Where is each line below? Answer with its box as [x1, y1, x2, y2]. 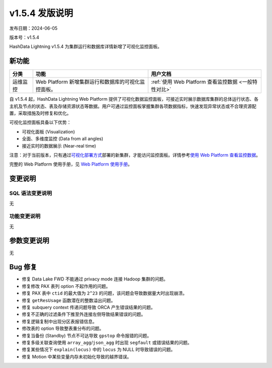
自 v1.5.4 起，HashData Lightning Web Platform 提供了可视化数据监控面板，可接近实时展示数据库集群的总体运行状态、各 [9, 96, 259, 102]
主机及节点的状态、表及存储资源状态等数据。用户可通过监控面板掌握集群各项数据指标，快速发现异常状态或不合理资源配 [9, 103, 256, 109]
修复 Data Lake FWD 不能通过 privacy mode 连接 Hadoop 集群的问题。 [22, 276, 168, 282]
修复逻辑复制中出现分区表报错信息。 [22, 318, 97, 324]
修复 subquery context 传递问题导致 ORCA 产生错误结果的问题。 [22, 305, 156, 311]
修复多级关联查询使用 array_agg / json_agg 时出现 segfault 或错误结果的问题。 [22, 339, 192, 345]
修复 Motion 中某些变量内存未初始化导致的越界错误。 [22, 353, 132, 359]
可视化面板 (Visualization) [22, 128, 75, 134]
